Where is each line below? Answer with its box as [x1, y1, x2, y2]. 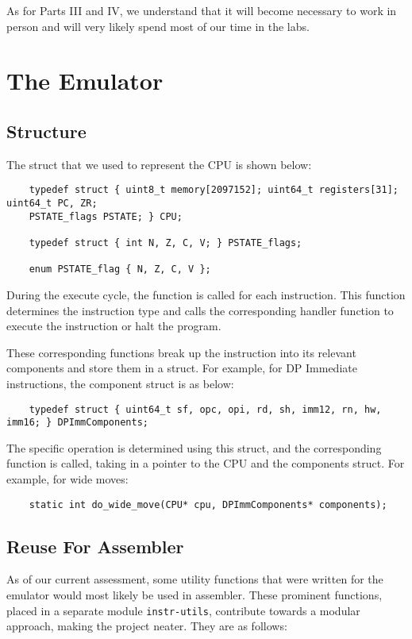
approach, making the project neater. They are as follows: [6, 618, 287, 634]
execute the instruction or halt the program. [6, 318, 221, 334]
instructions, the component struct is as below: [6, 375, 234, 391]
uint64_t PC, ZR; [6, 198, 98, 210]
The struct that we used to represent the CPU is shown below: [6, 156, 312, 172]
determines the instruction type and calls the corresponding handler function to [6, 302, 394, 318]
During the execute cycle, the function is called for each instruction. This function [6, 286, 406, 302]
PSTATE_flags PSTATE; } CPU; [29, 210, 183, 222]
